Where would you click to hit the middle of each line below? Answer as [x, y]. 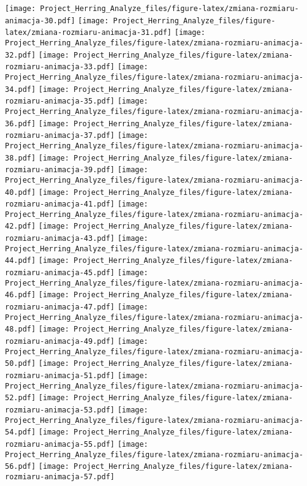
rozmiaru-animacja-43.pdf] [60, 239]
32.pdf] [21, 55]
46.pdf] [21, 295]
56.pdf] [21, 467]
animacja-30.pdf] [40, 21]
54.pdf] [21, 432]
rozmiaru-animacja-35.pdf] [60, 101]
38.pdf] [21, 158]
